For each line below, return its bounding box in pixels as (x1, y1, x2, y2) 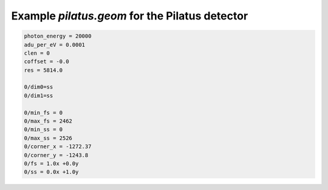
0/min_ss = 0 (24, 126, 63, 133)
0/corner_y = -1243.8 (24, 152, 89, 158)
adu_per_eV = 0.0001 (24, 41, 85, 48)
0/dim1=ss (24, 92, 53, 99)
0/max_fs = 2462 (24, 118, 73, 124)
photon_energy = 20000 (24, 33, 92, 39)
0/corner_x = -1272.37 (24, 143, 92, 150)
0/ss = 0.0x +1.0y (24, 169, 79, 175)
